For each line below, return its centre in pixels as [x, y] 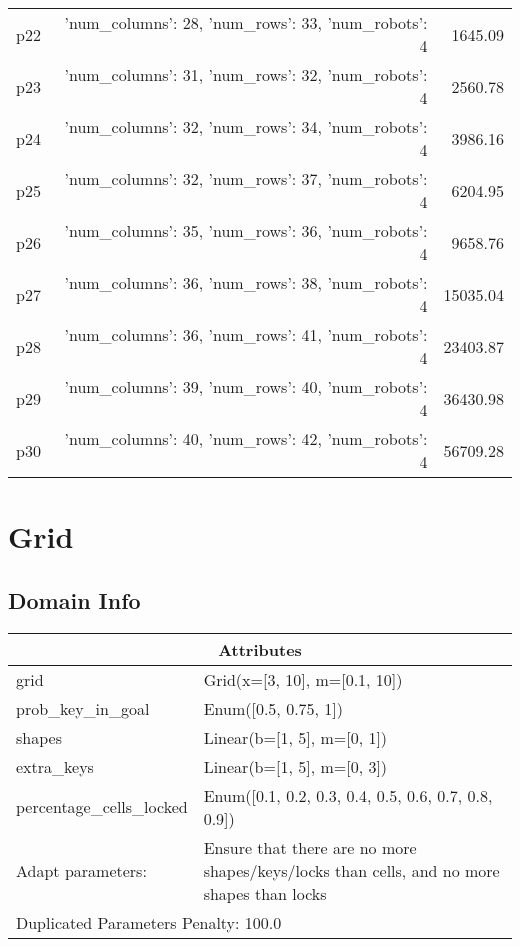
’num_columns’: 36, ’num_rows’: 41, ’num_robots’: [246, 334]
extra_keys [55, 766]
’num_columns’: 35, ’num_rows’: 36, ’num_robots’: [246, 230]
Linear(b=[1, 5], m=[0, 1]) [295, 737]
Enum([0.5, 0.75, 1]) [273, 708]
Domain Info [74, 599]
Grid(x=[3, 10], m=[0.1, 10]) [303, 679]
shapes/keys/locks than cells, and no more [351, 870]
